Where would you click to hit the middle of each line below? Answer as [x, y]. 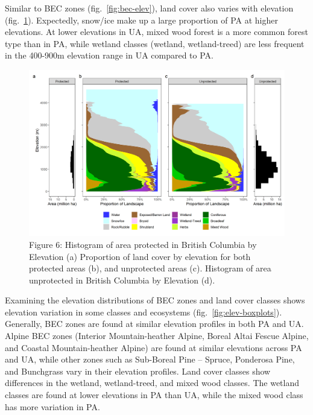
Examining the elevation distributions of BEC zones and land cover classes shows [155, 300]
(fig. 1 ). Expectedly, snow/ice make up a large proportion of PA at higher [141, 20]
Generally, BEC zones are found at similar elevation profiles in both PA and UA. [154, 324]
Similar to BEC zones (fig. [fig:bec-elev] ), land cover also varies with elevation [149, 8]
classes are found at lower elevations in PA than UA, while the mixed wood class [154, 395]
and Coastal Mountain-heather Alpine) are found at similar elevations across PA [153, 347]
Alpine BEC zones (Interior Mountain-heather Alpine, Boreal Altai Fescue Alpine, [157, 336]
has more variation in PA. [52, 406]
